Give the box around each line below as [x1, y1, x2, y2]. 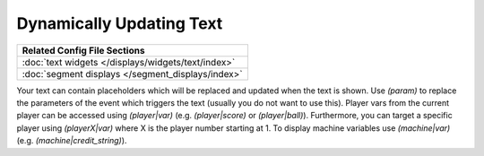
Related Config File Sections [22, 44, 145, 56]
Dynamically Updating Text [16, 13, 223, 33]
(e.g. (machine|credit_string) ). [16, 135, 127, 146]
